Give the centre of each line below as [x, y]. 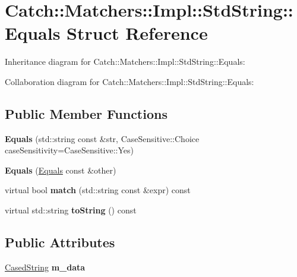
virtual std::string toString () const [71, 210]
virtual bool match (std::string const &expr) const [98, 190]
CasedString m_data [45, 267]
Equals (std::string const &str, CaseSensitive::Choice [102, 138]
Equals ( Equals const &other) [61, 170]
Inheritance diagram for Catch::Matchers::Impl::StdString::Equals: [125, 62]
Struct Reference [137, 33]
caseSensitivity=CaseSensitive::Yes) [69, 150]
